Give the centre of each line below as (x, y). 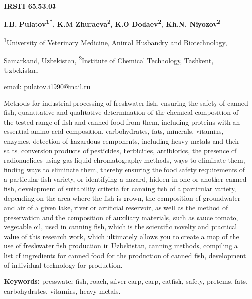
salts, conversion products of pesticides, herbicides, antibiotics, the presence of (120, 150)
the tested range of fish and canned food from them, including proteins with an (122, 121)
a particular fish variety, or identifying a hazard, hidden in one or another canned (125, 179)
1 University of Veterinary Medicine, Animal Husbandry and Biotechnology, (116, 41)
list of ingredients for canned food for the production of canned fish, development (125, 255)
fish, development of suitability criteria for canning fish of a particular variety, (120, 188)
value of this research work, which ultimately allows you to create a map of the (122, 236)
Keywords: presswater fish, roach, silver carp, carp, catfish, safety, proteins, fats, (126, 281)
